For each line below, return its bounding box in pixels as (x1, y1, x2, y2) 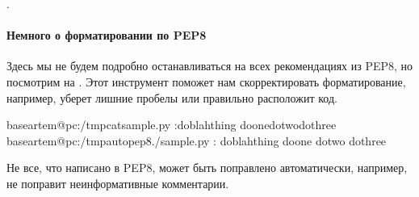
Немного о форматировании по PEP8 (6, 27, 207, 44)
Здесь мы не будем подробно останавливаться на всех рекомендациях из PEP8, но (6, 57, 413, 74)
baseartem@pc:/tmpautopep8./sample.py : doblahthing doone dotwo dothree (6, 132, 387, 149)
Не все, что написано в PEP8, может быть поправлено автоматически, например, (6, 159, 408, 176)
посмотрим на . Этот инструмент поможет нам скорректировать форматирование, (6, 73, 406, 90)
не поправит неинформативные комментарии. (6, 174, 229, 191)
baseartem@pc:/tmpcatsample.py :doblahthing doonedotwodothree (6, 116, 337, 133)
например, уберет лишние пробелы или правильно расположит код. (6, 89, 337, 106)
